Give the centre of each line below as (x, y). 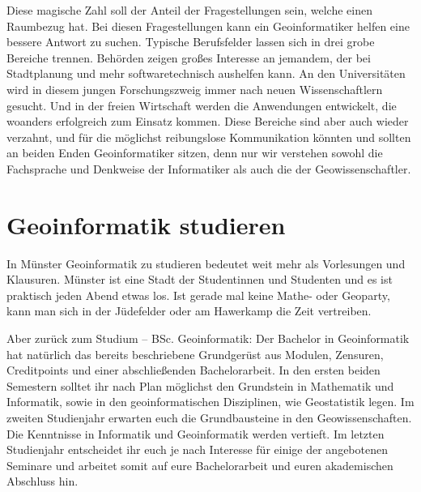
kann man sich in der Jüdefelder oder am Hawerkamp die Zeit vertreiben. (189, 311)
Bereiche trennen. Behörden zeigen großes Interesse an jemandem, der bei (189, 57)
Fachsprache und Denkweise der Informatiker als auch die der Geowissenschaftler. (209, 168)
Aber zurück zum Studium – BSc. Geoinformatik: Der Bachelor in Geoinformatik (208, 338)
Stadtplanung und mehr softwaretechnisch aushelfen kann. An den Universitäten (206, 73)
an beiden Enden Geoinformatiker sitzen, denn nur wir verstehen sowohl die (195, 153)
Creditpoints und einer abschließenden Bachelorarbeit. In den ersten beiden (193, 370)
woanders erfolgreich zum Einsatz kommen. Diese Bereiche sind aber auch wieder (208, 121)
